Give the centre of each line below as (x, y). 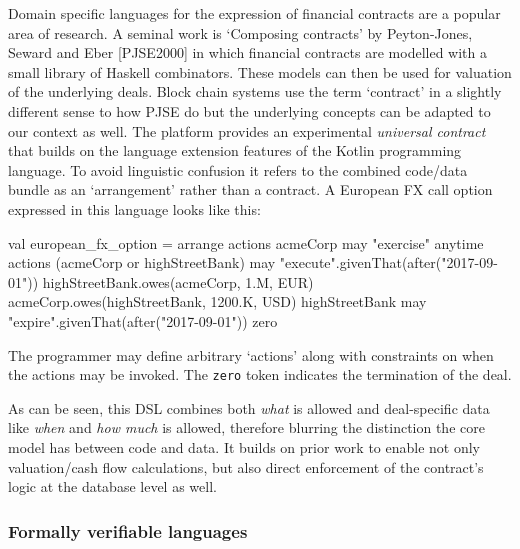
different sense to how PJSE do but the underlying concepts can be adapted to (249, 110)
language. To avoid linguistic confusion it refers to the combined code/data (238, 169)
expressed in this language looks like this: (134, 208)
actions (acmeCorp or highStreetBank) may (142, 262)
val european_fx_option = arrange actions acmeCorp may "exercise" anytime (246, 242)
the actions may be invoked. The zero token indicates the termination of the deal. (260, 374)
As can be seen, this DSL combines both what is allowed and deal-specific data (249, 407)
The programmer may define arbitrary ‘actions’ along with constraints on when (251, 354)
